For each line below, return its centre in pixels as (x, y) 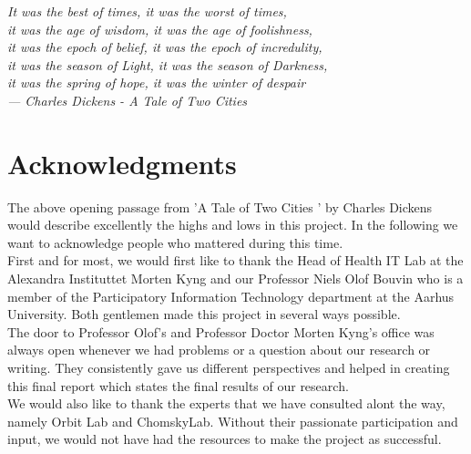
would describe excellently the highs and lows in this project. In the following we (233, 225)
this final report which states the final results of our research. (178, 385)
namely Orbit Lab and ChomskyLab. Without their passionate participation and (233, 421)
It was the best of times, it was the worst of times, (147, 11)
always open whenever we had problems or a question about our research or (219, 350)
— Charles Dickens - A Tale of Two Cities (128, 100)
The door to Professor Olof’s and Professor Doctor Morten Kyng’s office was (221, 331)
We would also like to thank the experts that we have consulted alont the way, (226, 403)
